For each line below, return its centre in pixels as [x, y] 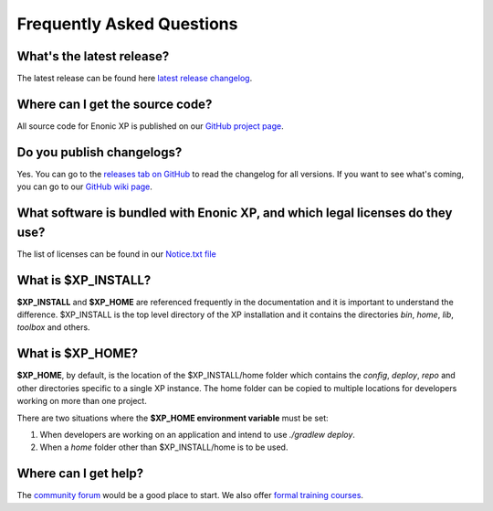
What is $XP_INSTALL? [84, 280]
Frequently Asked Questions [127, 24]
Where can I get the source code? [115, 104]
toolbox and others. [53, 327]
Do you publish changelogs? [100, 152]
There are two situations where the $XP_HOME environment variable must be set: [173, 418]
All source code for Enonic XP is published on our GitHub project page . [150, 126]
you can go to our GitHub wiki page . [84, 186]
